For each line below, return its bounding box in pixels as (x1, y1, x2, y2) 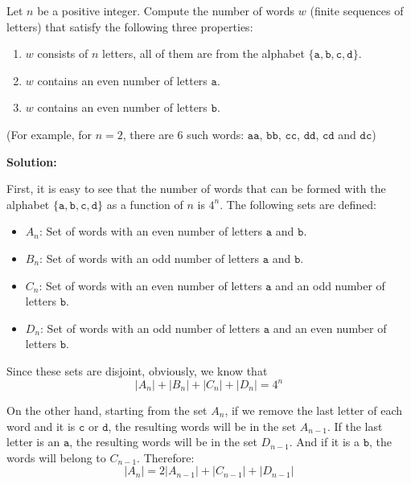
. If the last (327, 417, 383, 434)
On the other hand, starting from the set (6, 402, 208, 418)
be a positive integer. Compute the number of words (37, 2, 295, 18)
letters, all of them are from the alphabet (102, 45, 305, 62)
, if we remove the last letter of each (224, 402, 403, 418)
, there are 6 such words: (122, 125, 245, 142)
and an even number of (273, 319, 387, 336)
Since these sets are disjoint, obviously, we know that (6, 362, 268, 379)
